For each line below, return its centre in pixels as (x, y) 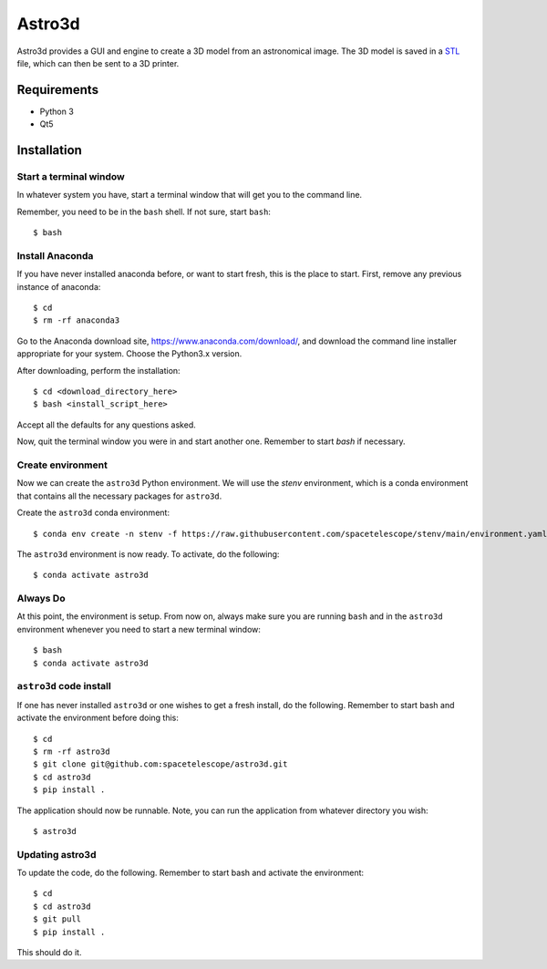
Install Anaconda (55, 255)
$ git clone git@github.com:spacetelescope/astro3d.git (160, 764)
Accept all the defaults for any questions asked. (106, 425)
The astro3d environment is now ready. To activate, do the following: (148, 554)
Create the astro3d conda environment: (93, 513)
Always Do (41, 599)
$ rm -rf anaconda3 (77, 320)
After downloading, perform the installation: (99, 370)
